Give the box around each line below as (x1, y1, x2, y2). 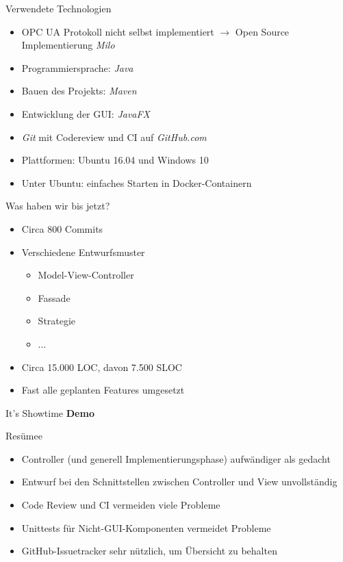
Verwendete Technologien (5, 1, 112, 15)
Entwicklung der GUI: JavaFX (21, 106, 151, 120)
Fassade (38, 290, 71, 305)
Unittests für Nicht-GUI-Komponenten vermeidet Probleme (21, 520, 271, 535)
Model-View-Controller (38, 268, 134, 282)
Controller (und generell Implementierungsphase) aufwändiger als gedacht (21, 451, 331, 465)
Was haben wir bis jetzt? (5, 199, 110, 213)
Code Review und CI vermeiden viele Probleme (21, 498, 220, 512)
